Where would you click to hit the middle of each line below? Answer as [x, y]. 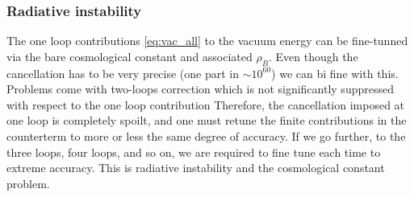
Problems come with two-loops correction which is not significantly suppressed [200, 89]
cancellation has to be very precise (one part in [123, 73]
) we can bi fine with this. [335, 73]
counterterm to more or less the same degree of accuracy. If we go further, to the [206, 135]
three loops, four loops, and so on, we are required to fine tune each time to [194, 152]
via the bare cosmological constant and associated [130, 56]
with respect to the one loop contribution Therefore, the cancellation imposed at [206, 104]
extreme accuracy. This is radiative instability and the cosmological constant [196, 168]
